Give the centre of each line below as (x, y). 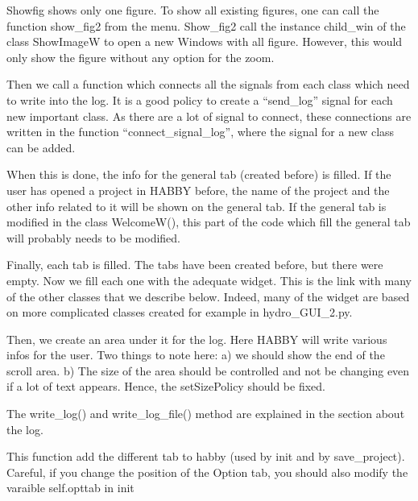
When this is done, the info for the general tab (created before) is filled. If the (199, 174)
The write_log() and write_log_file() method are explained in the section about (206, 414)
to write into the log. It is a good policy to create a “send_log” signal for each (200, 99)
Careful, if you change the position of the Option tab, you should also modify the (207, 472)
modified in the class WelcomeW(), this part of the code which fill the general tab (209, 222)
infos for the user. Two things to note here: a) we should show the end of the (196, 355)
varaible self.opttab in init (70, 488)
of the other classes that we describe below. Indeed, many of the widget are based (208, 296)
